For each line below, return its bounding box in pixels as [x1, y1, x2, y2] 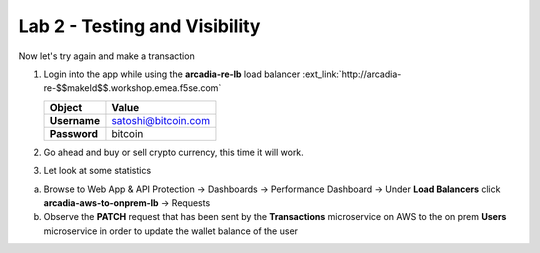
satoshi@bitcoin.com [111, 113, 210, 127]
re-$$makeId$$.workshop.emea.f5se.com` [43, 82, 222, 94]
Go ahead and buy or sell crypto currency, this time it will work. [43, 146, 304, 158]
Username [49, 113, 100, 127]
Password [49, 126, 99, 140]
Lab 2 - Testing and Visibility [18, 15, 261, 37]
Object [49, 100, 83, 114]
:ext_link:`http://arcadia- [302, 68, 402, 80]
